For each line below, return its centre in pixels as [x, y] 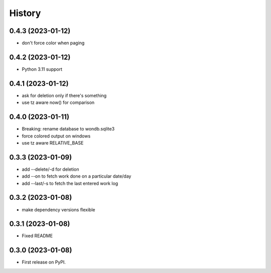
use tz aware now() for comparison [58, 102]
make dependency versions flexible [58, 210]
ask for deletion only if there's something [64, 95]
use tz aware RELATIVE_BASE [53, 143]
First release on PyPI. [44, 262]
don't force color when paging [53, 43]
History [25, 13]
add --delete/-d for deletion [51, 169]
